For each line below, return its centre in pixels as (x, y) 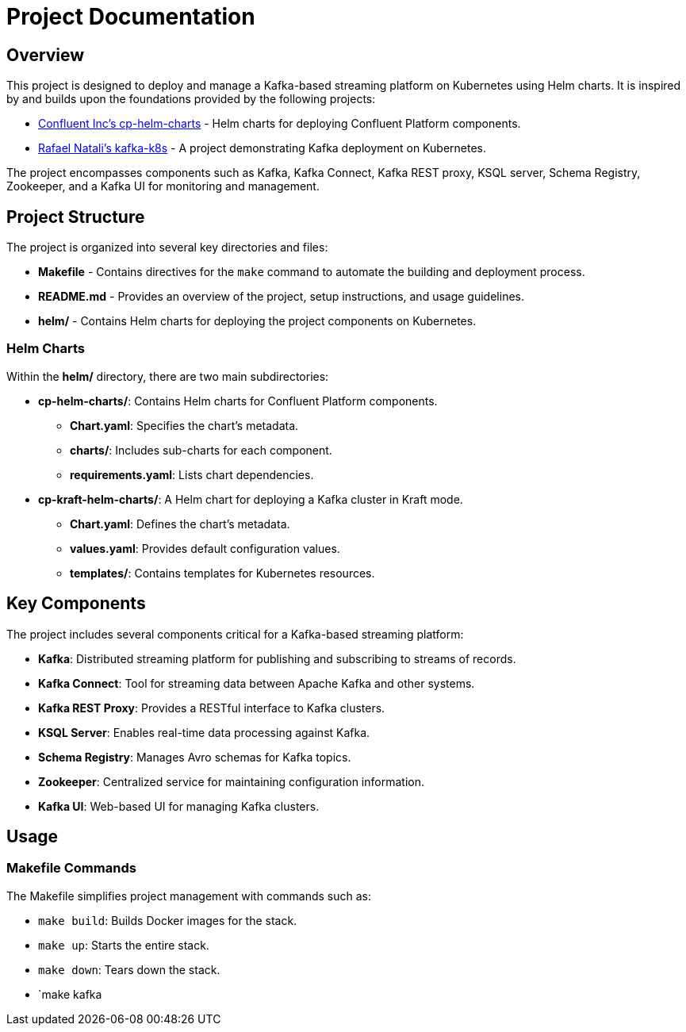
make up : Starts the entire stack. (124, 945)
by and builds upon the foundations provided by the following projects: (191, 99)
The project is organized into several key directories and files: (167, 247)
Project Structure (76, 217)
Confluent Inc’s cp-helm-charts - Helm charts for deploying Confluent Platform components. (280, 124)
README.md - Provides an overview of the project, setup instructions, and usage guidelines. (281, 297)
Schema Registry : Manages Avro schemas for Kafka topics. (195, 757)
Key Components (76, 604)
